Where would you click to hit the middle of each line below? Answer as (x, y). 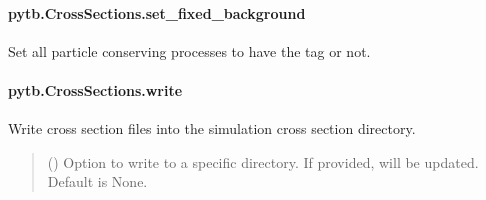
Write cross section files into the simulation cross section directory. (212, 128)
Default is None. (97, 181)
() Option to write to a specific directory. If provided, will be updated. (263, 161)
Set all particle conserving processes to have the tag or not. (189, 50)
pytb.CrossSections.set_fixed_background (157, 12)
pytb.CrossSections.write (95, 89)
